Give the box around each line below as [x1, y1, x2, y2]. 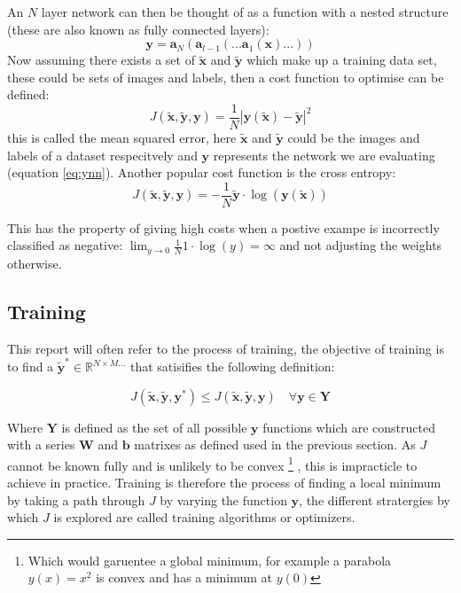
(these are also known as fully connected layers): [7, 20, 270, 38]
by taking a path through [7, 490, 145, 509]
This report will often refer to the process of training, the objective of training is [7, 339, 444, 357]
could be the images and [287, 129, 420, 147]
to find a [7, 357, 54, 376]
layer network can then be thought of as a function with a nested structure [41, 3, 449, 20]
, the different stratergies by [299, 490, 450, 509]
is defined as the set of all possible [61, 417, 247, 436]
